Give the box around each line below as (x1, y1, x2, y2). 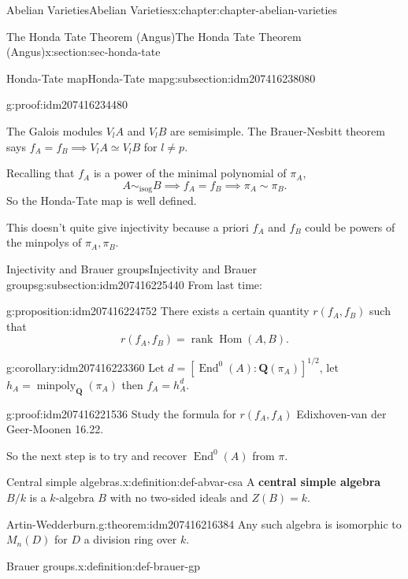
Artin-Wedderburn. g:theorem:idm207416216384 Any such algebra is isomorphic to (6, 515, 402, 532)
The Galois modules (6, 122, 102, 139)
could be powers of (305, 218, 395, 235)
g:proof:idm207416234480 (6, 96, 128, 113)
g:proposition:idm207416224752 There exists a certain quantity (6, 302, 310, 319)
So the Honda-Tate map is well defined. (6, 192, 197, 209)
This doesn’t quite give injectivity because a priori (6, 218, 249, 235)
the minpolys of (6, 234, 82, 251)
